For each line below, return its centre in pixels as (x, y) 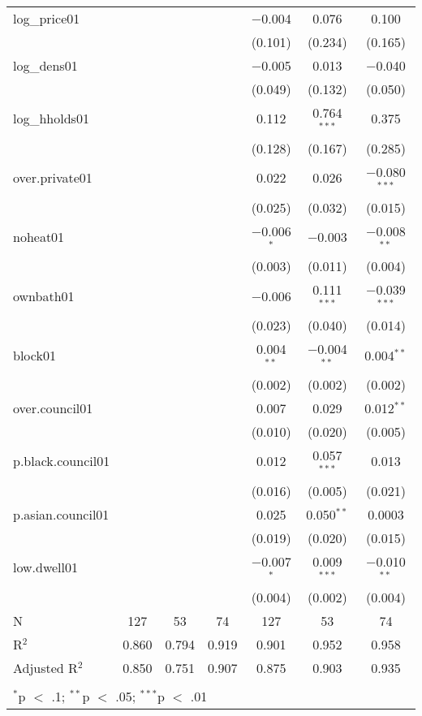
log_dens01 (45, 65)
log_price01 (47, 18)
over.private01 (53, 178)
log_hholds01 (51, 119)
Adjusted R (45, 667)
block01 (34, 355)
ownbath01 (44, 295)
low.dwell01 (46, 567)
